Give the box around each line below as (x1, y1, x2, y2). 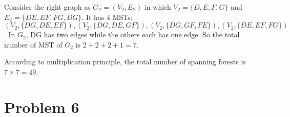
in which (144, 2, 171, 12)
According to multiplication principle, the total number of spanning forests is (4, 56, 246, 67)
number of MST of (4, 39, 63, 50)
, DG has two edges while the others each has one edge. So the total (26, 29, 240, 40)
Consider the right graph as (4, 2, 91, 12)
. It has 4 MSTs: (81, 11, 133, 22)
